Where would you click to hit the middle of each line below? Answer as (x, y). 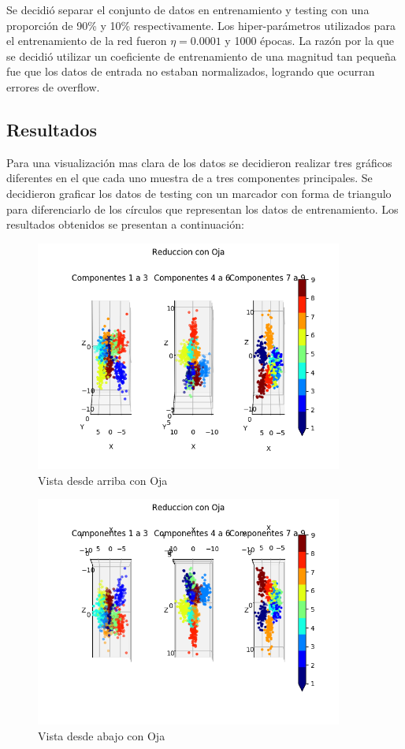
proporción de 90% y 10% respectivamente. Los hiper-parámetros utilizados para (201, 25)
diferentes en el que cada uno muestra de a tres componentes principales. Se (189, 178)
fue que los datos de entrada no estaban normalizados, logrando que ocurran (191, 71)
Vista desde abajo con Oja (102, 735)
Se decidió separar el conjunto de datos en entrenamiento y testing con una (188, 9)
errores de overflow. (53, 86)
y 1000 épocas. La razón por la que (309, 41)
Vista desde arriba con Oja (103, 480)
